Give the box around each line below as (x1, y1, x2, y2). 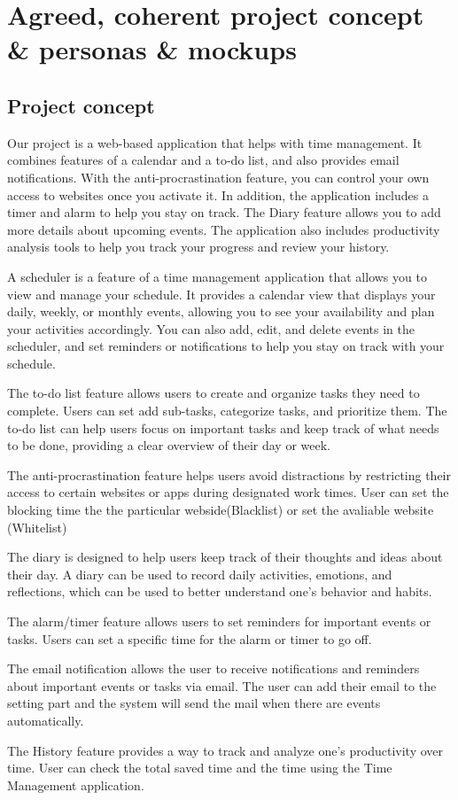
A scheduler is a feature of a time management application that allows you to (7, 267, 427, 285)
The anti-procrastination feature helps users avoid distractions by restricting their (7, 465, 451, 484)
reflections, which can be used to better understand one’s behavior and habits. (7, 582, 432, 601)
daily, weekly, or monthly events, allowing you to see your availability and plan (7, 302, 435, 321)
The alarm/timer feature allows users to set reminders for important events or (7, 612, 431, 631)
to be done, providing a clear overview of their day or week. (7, 436, 330, 454)
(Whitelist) (7, 517, 67, 536)
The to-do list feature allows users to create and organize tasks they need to (7, 384, 420, 402)
